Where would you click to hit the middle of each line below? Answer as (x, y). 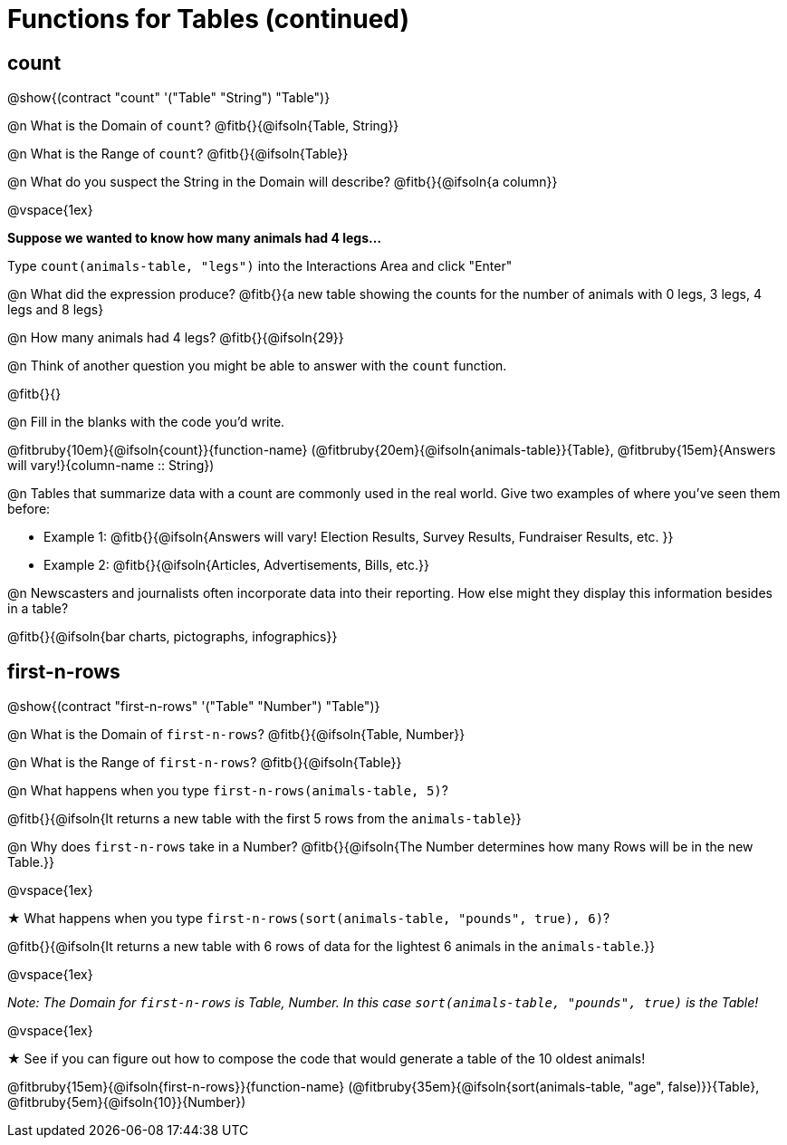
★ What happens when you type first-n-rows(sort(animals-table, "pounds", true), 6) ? (309, 919)
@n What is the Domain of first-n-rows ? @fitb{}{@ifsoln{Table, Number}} (236, 735)
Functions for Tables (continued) (209, 19)
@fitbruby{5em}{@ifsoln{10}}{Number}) (127, 1102)
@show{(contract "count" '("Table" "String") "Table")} (169, 98)
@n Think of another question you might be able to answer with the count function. (257, 366)
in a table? (38, 609)
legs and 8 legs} (56, 310)
